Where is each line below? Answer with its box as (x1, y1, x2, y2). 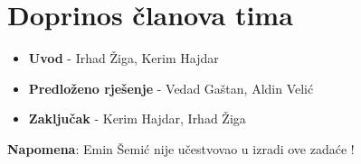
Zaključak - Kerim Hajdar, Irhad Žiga (28, 109, 246, 128)
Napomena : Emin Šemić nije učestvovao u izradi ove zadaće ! (7, 139, 355, 158)
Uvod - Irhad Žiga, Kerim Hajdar (28, 49, 219, 68)
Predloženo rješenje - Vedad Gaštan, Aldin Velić (28, 78, 314, 97)
